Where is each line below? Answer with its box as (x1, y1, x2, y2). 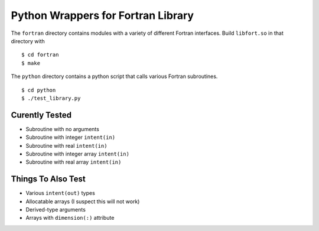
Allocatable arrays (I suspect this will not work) (25, 198, 140, 205)
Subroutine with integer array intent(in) (25, 150, 130, 157)
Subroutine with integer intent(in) (25, 134, 116, 141)
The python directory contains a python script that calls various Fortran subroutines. (11, 73, 218, 80)
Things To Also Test (11, 174, 86, 184)
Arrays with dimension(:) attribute (25, 214, 115, 222)
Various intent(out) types (25, 190, 96, 197)
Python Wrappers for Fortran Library (11, 9, 194, 22)
